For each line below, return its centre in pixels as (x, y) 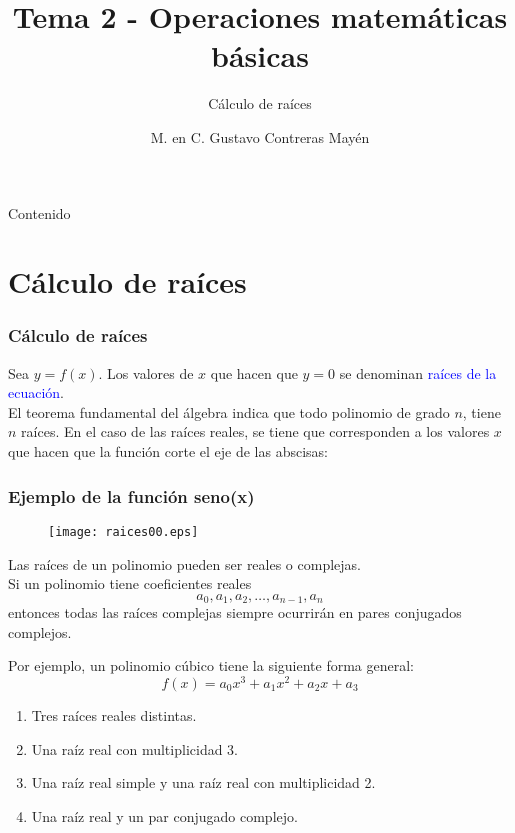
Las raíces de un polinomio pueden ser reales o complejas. (184, 563)
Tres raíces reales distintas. (114, 715)
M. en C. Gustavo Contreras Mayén (260, 136)
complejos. (40, 631)
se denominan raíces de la (418, 372)
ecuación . (36, 392)
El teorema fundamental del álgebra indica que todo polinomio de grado (229, 411)
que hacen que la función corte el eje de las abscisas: (168, 451)
